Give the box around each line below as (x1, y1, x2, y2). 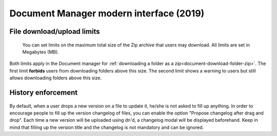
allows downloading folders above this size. (9, 75, 102, 81)
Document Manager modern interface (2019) (9, 8, 205, 19)
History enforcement (9, 88, 78, 97)
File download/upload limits (9, 27, 100, 36)
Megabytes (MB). (22, 49, 59, 55)
